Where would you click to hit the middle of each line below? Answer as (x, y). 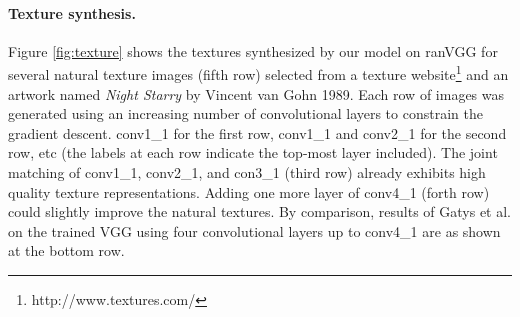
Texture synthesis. (72, 12)
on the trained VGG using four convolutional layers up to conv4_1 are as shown (254, 230)
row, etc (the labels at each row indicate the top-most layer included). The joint (253, 152)
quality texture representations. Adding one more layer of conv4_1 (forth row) (249, 191)
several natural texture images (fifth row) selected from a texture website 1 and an (258, 73)
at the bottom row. (66, 250)
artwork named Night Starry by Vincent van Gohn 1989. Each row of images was (256, 93)
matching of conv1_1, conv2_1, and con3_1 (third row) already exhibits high (247, 172)
